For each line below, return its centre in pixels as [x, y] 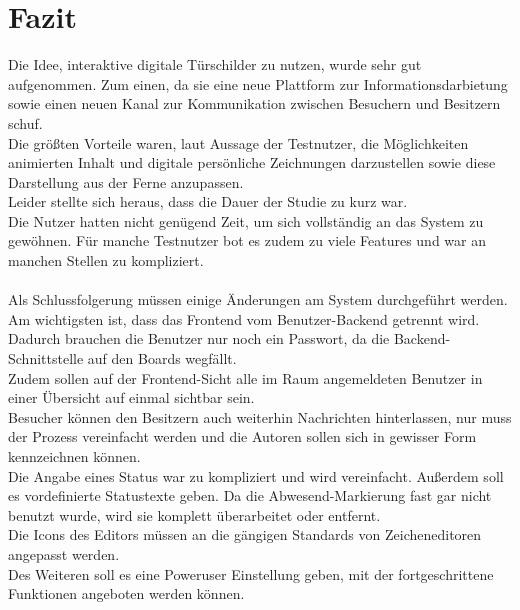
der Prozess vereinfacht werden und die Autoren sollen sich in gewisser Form [242, 436]
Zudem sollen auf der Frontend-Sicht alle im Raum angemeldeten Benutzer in [245, 377]
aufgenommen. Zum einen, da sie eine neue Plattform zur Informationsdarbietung [258, 83]
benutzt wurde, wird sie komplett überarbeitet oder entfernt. [194, 514]
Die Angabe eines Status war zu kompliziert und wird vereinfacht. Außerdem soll [256, 475]
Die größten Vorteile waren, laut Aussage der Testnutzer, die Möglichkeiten [238, 142]
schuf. [25, 122]
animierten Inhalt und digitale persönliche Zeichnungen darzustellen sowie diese [252, 162]
